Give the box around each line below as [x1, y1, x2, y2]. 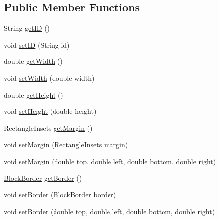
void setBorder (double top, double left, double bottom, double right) [4, 206, 215, 216]
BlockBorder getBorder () [4, 172, 82, 183]
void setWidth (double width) [4, 72, 95, 83]
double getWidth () [4, 56, 63, 66]
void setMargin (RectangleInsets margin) [4, 139, 128, 150]
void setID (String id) [4, 39, 70, 50]
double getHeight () [4, 89, 63, 100]
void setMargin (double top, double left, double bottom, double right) [4, 156, 216, 166]
